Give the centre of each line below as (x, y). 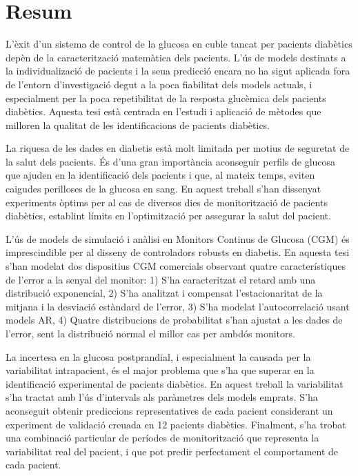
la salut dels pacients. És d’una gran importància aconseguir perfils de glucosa (171, 161)
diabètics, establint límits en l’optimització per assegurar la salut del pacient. (168, 216)
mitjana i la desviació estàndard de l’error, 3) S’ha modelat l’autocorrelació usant (178, 306)
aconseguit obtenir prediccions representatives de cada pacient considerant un (169, 410)
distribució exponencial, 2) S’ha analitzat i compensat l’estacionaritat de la (164, 293)
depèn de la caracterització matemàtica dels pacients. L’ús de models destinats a (176, 57)
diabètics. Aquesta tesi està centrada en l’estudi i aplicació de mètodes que (163, 111)
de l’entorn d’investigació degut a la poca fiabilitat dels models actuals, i (159, 84)
